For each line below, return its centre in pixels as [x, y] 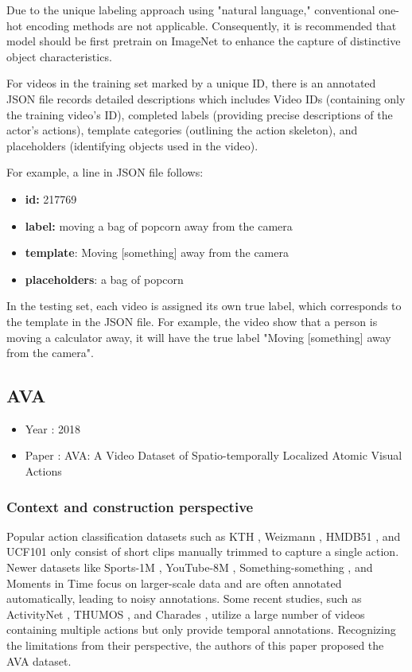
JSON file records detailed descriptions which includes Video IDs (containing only [206, 98]
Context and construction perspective [130, 506]
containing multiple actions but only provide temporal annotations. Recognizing [201, 629]
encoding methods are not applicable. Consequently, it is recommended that [211, 25]
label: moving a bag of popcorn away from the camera [159, 225]
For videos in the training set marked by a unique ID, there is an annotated [191, 83]
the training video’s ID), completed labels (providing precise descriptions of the [200, 114]
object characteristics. [59, 56]
